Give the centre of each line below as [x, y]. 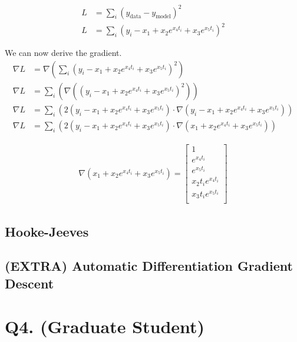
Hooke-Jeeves [47, 231]
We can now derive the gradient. [63, 53]
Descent [29, 283]
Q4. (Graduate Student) [105, 326]
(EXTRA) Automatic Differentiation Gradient [149, 266]
